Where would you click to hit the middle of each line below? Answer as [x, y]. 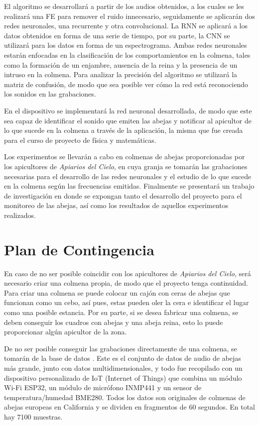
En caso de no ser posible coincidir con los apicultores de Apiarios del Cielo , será [128, 273]
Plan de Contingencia [79, 249]
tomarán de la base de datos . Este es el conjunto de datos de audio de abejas [123, 358]
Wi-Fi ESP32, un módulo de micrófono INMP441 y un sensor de [103, 387]
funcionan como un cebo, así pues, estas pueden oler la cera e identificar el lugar [127, 302]
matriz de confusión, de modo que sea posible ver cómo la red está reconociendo [126, 84]
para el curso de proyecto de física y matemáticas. [80, 140]
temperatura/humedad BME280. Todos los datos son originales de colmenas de [125, 397]
